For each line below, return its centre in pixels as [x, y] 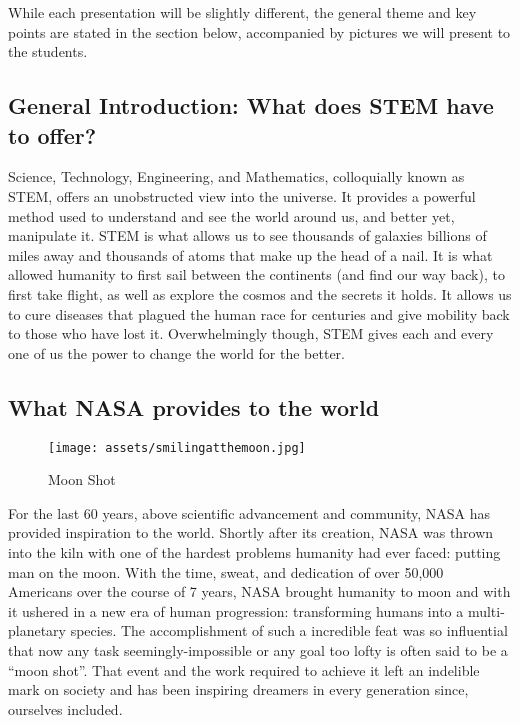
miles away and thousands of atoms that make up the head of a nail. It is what [250, 254]
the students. [48, 51]
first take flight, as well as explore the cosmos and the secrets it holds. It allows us [260, 293]
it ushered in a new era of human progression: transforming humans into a [236, 610]
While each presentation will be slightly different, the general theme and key [242, 12]
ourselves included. [65, 708]
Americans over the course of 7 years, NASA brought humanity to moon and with [259, 591]
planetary [37, 630]
